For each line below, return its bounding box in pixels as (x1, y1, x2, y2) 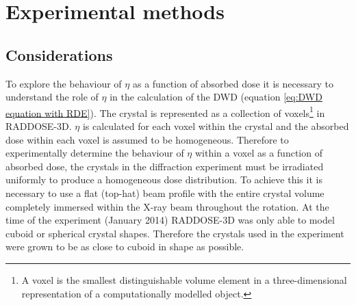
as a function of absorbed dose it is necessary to (132, 76, 333, 90)
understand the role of (5, 90, 99, 104)
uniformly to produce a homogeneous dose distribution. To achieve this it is (5, 172, 322, 187)
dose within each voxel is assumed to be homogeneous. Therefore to (5, 132, 289, 146)
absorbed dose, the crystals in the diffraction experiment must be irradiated (5, 159, 324, 173)
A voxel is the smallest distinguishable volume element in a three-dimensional (21, 272, 347, 287)
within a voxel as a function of (194, 146, 322, 160)
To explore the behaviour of (5, 76, 122, 90)
